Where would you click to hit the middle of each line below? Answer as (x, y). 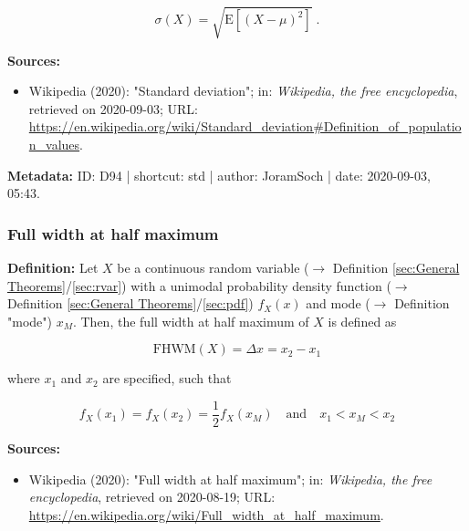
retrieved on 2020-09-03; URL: (113, 108)
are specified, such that (167, 378)
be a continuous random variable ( (213, 267)
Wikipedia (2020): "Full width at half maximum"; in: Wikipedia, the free (230, 479)
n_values (54, 144)
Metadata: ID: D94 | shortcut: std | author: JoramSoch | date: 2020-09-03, (219, 175)
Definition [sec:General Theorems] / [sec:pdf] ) (130, 303)
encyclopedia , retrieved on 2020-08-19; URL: (152, 497)
